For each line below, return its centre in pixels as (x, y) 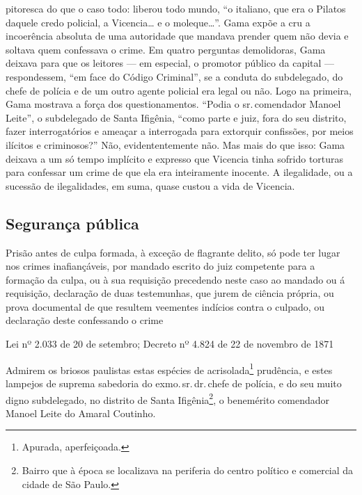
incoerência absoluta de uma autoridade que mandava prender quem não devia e (177, 36)
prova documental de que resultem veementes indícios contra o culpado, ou (165, 306)
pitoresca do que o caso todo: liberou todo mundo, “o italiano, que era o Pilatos (176, 8)
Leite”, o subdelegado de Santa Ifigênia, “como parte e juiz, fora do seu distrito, (176, 117)
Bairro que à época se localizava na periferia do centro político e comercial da (188, 470)
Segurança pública (72, 223)
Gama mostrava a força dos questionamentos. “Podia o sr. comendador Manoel (173, 104)
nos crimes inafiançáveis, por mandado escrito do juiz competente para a (160, 266)
